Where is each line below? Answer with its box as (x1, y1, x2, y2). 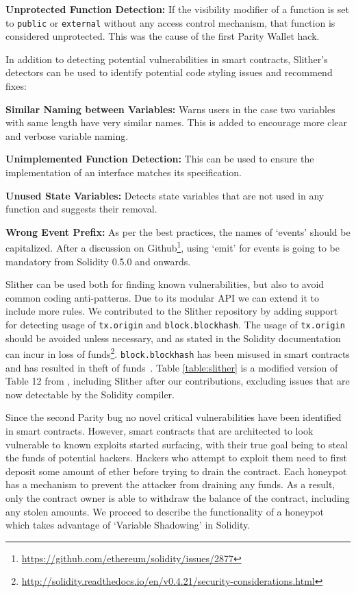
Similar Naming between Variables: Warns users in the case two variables (5, 101, 335, 116)
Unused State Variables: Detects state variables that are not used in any (5, 188, 325, 202)
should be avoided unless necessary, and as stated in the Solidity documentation (5, 330, 341, 345)
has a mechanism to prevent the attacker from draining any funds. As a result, (5, 477, 335, 492)
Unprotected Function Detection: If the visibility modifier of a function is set (5, 2, 349, 16)
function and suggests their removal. (5, 202, 157, 216)
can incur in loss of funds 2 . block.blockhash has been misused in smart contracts (5, 345, 350, 361)
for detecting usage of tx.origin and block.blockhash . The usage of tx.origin (5, 317, 345, 331)
